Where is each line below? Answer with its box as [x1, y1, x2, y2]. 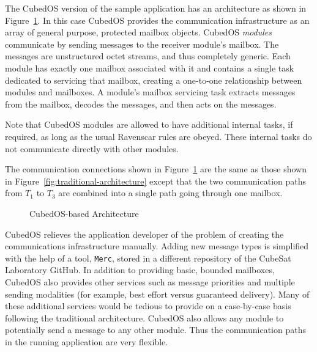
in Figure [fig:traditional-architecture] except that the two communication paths [5, 174, 307, 187]
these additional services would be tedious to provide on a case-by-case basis [5, 299, 291, 312]
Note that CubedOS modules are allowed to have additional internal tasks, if [5, 118, 293, 131]
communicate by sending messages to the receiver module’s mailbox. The [5, 37, 279, 50]
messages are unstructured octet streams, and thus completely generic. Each [5, 50, 291, 62]
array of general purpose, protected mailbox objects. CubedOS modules [5, 26, 272, 38]
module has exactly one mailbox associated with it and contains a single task [5, 61, 294, 74]
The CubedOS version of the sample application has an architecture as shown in [5, 2, 307, 14]
